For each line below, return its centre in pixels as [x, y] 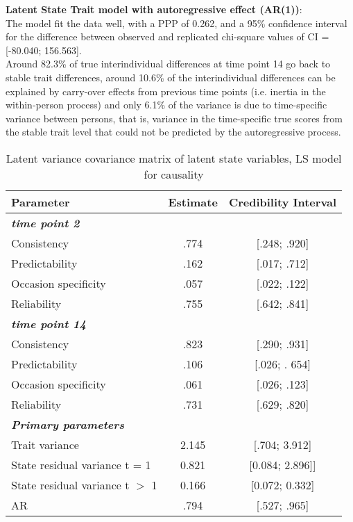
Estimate [193, 202]
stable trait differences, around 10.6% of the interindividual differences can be [171, 77]
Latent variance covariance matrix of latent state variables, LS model [174, 158]
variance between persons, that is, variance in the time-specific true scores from [174, 118]
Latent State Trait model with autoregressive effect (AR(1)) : [154, 9]
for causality [174, 174]
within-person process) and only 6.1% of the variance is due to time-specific [166, 105]
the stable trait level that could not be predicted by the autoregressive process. [173, 132]
